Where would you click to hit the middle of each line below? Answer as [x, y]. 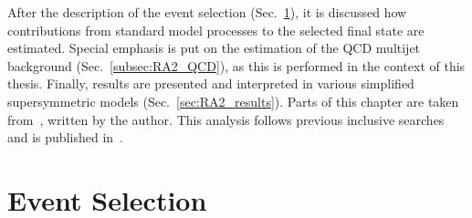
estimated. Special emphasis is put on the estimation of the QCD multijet [214, 48]
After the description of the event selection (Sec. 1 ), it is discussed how [207, 12]
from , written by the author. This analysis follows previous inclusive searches [226, 119]
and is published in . [65, 137]
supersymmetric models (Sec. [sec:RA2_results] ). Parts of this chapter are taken [233, 101]
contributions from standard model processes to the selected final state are [216, 30]
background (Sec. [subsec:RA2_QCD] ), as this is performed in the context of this [236, 65]
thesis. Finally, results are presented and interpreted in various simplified [211, 83]
